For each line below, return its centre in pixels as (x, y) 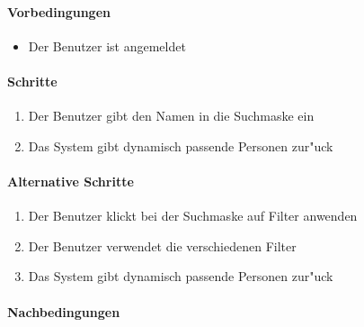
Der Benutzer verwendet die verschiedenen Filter (162, 245)
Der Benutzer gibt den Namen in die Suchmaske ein (171, 116)
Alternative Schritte (71, 181)
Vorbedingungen (59, 11)
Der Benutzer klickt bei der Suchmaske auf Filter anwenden (193, 216)
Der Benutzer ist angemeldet (107, 45)
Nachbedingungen (64, 311)
